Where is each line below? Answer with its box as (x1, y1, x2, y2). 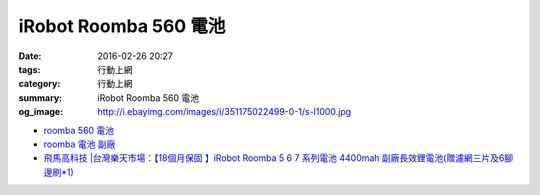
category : (18, 78, 61, 90)
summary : (18, 91, 63, 104)
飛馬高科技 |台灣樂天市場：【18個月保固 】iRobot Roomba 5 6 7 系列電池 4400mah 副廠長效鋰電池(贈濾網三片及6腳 (43, 152, 514, 164)
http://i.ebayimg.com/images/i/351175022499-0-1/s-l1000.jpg (97, 106, 352, 118)
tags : (18, 63, 41, 75)
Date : (18, 50, 42, 62)
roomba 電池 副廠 (43, 138, 116, 150)
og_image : (18, 106, 64, 118)
